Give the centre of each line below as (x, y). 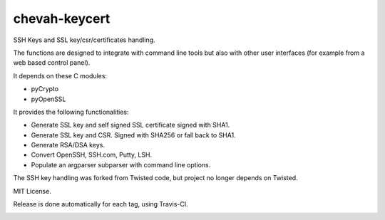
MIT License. (32, 191)
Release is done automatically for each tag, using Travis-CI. (101, 204)
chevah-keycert (62, 19)
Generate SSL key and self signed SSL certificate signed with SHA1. (130, 125)
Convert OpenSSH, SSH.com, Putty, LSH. (92, 155)
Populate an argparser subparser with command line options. (121, 164)
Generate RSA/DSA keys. (68, 145)
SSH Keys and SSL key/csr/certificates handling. (84, 40)
